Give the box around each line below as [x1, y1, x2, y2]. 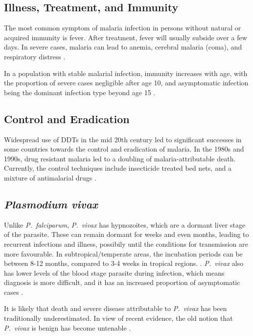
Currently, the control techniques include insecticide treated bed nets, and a [4, 163, 232, 173]
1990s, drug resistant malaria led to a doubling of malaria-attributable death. [4, 153, 236, 163]
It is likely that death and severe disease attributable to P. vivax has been [4, 303, 227, 313]
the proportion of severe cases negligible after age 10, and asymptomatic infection [4, 78, 249, 88]
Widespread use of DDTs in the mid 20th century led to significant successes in [4, 134, 242, 144]
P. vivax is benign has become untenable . [4, 322, 131, 333]
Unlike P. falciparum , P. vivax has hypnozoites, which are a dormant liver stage [4, 219, 246, 230]
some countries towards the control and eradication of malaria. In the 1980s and [4, 144, 244, 154]
